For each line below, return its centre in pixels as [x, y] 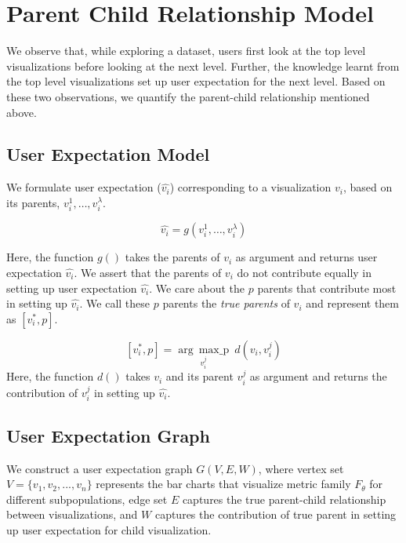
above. [22, 112]
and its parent [199, 376]
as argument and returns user [306, 257]
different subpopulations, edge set [87, 499]
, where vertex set [301, 468]
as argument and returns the [318, 376]
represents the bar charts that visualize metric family [223, 484]
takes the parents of [172, 257]
